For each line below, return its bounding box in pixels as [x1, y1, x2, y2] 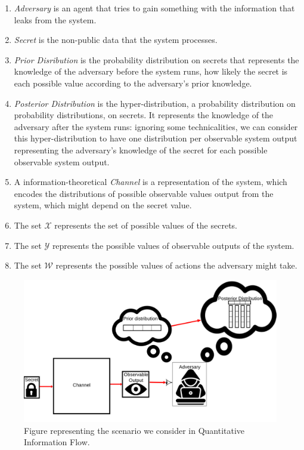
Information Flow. [24, 436, 90, 448]
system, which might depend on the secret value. [14, 199, 192, 211]
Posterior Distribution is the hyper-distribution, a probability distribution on [14, 97, 296, 109]
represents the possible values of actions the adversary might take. [55, 259, 297, 272]
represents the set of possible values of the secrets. [54, 218, 237, 231]
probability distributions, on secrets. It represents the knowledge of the [14, 109, 274, 121]
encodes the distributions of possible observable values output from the [14, 187, 274, 199]
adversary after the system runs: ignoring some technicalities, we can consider [14, 120, 298, 132]
